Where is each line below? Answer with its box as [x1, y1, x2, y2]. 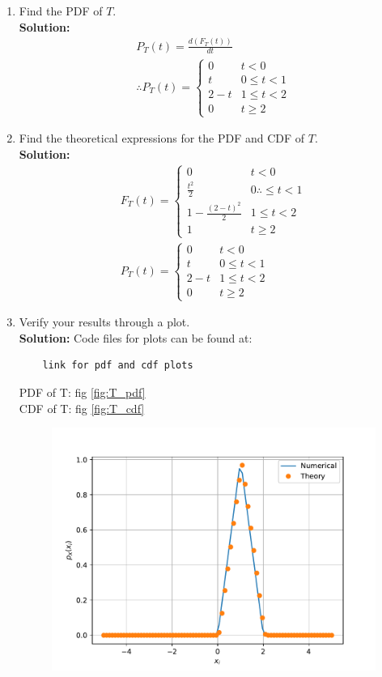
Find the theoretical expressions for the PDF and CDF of [19, 130, 305, 147]
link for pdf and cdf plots [42, 360, 193, 372]
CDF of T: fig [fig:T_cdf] [19, 399, 145, 416]
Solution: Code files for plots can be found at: [19, 329, 253, 346]
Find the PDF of [19, 2, 103, 19]
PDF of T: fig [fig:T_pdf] [19, 383, 146, 400]
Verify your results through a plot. [19, 313, 190, 330]
